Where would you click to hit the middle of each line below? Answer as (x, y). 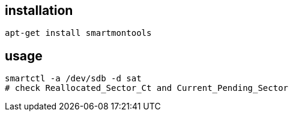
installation (39, 10)
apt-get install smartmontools (78, 33)
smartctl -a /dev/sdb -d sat (73, 79)
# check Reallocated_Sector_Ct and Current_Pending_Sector (147, 88)
